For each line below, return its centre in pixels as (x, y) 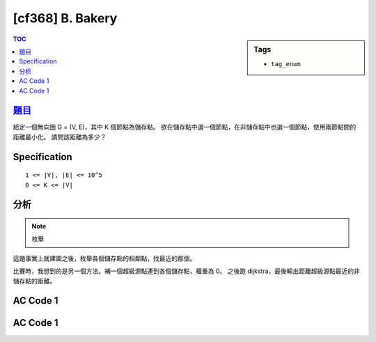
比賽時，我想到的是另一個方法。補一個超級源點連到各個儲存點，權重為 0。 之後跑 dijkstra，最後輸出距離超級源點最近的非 (186, 271)
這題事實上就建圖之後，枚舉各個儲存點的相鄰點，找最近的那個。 (104, 258)
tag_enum (286, 64)
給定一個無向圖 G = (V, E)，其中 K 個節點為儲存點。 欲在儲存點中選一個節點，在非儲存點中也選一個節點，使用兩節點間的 (185, 127)
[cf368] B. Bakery (65, 18)
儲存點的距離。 (34, 281)
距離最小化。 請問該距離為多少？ (60, 137)
